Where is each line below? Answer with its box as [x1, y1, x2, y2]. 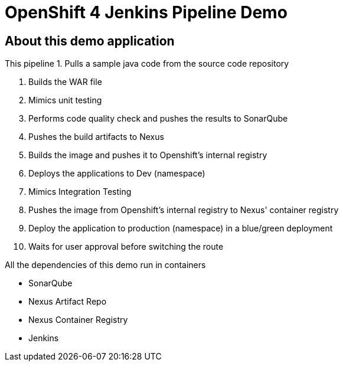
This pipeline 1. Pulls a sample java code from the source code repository [5, 58, 289, 69]
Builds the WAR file [28, 77, 102, 87]
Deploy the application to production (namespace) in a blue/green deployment [28, 223, 333, 234]
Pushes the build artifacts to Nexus [28, 132, 164, 142]
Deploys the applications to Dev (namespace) [28, 168, 205, 179]
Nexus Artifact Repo [28, 296, 107, 307]
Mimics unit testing [28, 95, 102, 106]
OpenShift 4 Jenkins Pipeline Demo [5, 2, 288, 22]
